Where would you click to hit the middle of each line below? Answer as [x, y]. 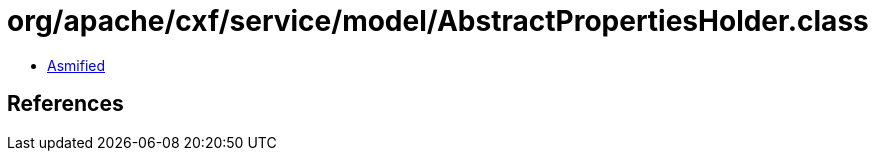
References [65, 104]
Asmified [76, 65]
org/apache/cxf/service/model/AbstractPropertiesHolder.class [438, 21]
